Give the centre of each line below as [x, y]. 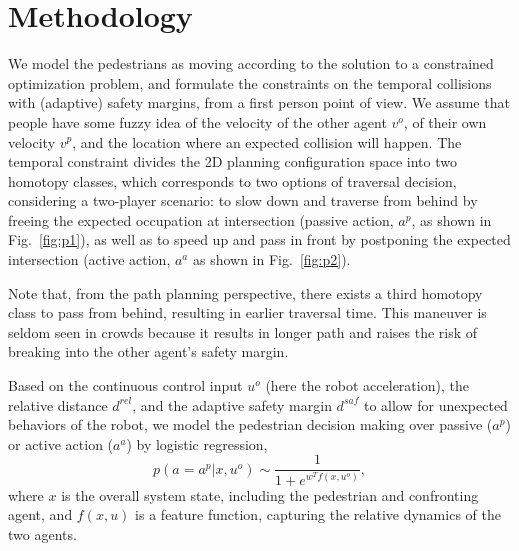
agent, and [40, 514]
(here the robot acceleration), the [367, 385]
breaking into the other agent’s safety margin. [148, 351]
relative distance [58, 404]
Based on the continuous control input [125, 385]
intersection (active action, [89, 259]
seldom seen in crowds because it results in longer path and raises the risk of [243, 331]
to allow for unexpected [435, 404]
